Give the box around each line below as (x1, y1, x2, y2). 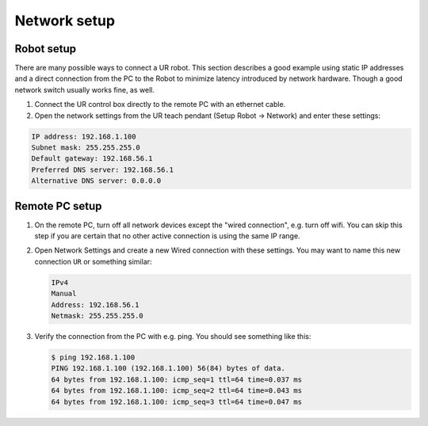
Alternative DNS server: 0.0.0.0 (31, 177, 162, 185)
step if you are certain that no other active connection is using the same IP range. (34, 231, 300, 241)
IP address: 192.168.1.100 (31, 131, 136, 141)
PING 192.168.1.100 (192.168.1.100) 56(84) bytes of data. (51, 364, 285, 373)
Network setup (14, 12, 115, 29)
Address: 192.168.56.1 (51, 300, 139, 309)
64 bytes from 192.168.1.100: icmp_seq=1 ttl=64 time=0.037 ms (51, 375, 303, 384)
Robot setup (14, 42, 77, 55)
